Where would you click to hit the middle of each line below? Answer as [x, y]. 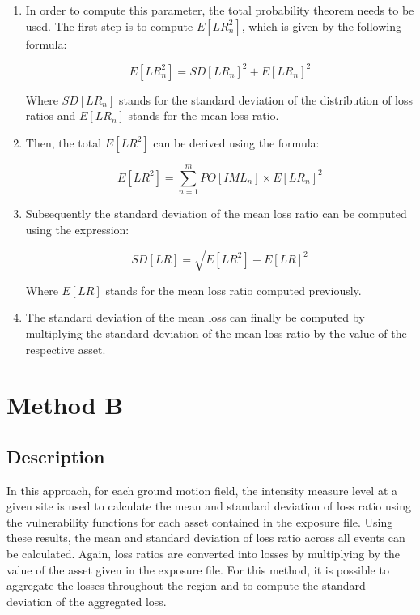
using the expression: [77, 229]
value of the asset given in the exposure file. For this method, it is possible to [198, 569]
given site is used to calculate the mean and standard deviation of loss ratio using [209, 506]
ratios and [51, 115]
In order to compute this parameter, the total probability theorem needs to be [220, 10]
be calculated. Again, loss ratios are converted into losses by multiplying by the [203, 554]
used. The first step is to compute [109, 26]
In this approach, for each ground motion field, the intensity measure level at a [202, 490]
